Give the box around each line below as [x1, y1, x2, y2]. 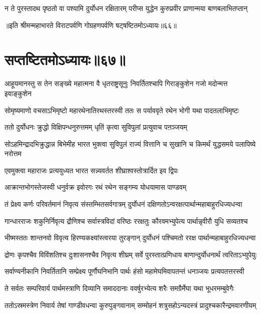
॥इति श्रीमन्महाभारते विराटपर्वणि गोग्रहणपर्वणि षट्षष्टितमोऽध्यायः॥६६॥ [4, 20, 177, 30]
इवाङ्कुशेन [4, 88, 31, 98]
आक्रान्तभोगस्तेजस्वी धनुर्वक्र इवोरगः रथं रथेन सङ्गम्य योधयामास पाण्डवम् [4, 182, 186, 192]
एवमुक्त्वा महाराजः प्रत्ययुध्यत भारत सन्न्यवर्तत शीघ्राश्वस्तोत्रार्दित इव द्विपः [4, 165, 178, 175]
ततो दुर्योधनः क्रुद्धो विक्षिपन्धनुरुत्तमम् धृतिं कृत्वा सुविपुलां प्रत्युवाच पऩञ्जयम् [4, 122, 187, 132]
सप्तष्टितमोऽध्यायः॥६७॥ [4, 49, 125, 70]
